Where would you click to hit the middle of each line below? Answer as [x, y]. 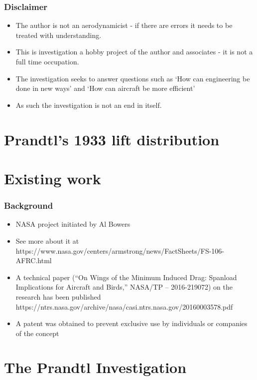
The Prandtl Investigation [95, 367]
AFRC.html [34, 260]
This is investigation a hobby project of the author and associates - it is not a [134, 52]
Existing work [53, 178]
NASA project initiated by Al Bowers [73, 224]
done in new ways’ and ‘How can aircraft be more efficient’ [105, 88]
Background [29, 205]
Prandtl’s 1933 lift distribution [112, 139]
